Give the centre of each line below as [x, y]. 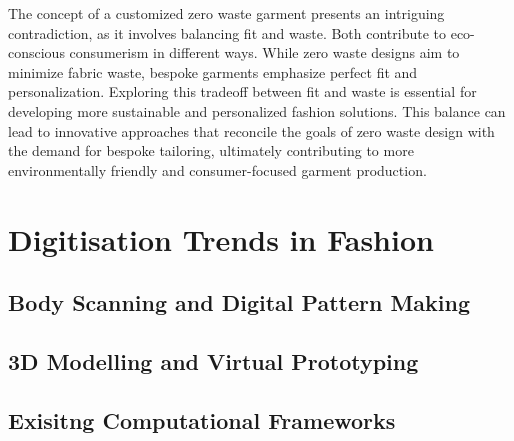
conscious [36, 52]
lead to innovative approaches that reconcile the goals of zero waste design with [251, 130]
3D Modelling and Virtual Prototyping [213, 360]
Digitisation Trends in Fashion [221, 238]
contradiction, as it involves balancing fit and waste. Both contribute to [227, 32]
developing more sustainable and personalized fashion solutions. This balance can [257, 110]
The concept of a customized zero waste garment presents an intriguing [226, 13]
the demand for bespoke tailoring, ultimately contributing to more [211, 150]
